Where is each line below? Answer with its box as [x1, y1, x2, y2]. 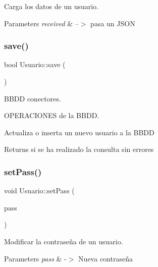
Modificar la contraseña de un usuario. [4, 236, 123, 246]
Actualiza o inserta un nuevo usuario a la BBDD [4, 127, 154, 137]
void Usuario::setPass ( [4, 185, 75, 196]
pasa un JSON [90, 18, 135, 28]
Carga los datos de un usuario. [4, 1, 98, 11]
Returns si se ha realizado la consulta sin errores [4, 144, 154, 154]
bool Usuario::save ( [4, 59, 66, 70]
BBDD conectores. [4, 93, 61, 103]
